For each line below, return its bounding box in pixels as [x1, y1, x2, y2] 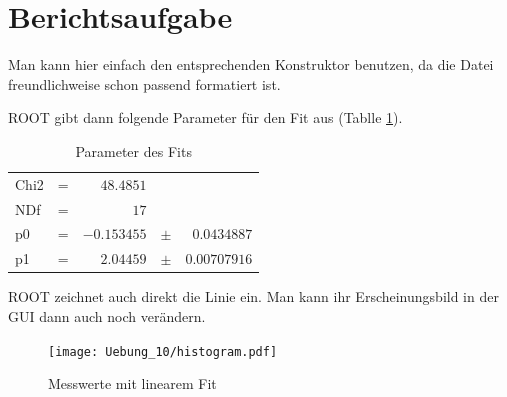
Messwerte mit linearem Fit [48, 373, 217, 394]
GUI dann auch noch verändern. [8, 305, 206, 326]
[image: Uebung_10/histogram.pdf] [48, 344, 278, 359]
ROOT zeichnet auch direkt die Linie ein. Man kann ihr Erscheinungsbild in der [8, 286, 499, 307]
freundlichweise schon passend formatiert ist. [8, 73, 281, 94]
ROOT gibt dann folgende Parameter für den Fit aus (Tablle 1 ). [8, 107, 403, 128]
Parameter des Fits [75, 140, 192, 161]
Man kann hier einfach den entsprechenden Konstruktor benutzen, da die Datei [8, 54, 494, 75]
